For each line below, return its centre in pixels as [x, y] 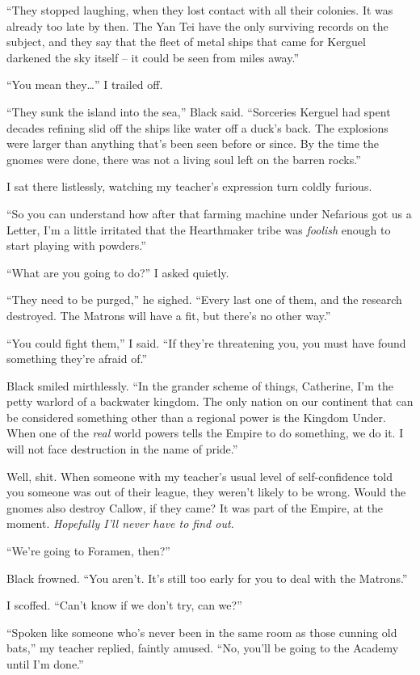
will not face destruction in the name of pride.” [122, 449]
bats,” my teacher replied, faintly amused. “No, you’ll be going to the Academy [203, 648]
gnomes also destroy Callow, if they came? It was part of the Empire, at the [195, 507]
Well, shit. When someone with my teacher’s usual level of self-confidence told [199, 476]
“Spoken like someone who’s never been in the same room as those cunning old [202, 632]
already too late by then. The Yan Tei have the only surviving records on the [197, 25]
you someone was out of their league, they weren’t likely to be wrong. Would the [206, 492]
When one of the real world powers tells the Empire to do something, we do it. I [205, 433]
